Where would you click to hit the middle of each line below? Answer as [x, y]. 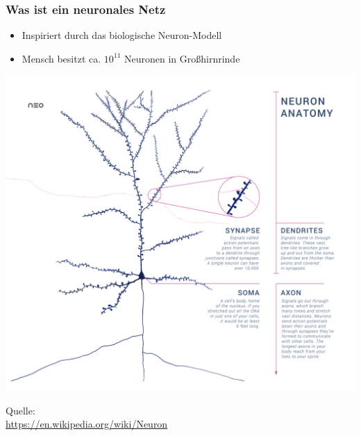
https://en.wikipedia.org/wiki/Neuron [87, 424]
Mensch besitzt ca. [61, 58]
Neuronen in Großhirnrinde [182, 58]
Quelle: [20, 410]
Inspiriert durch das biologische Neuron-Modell [122, 35]
